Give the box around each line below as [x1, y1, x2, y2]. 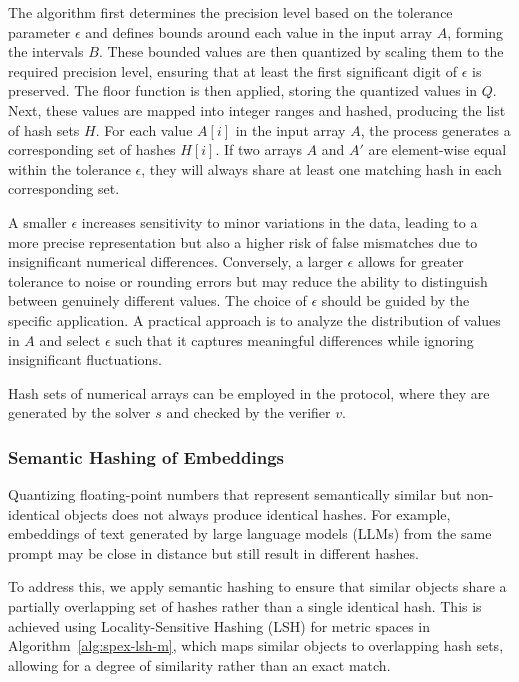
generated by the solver [8, 402, 151, 423]
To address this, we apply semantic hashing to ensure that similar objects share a [8, 576, 507, 597]
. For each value [95, 119, 193, 140]
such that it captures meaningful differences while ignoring [115, 329, 474, 350]
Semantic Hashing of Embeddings [8, 444, 285, 469]
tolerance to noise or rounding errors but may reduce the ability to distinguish [8, 270, 488, 291]
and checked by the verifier [166, 402, 331, 423]
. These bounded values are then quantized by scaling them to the [98, 41, 504, 62]
